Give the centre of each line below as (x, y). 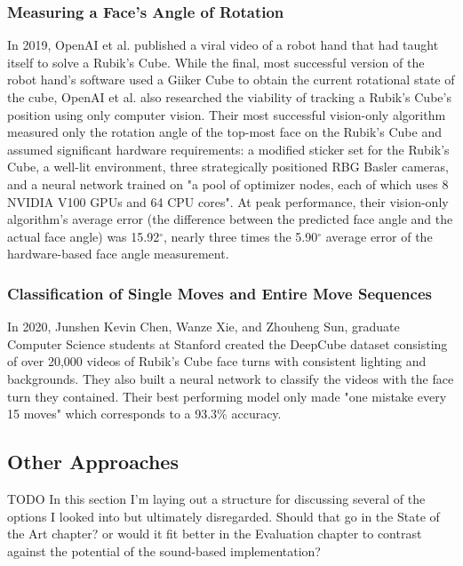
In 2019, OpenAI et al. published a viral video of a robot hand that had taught (223, 45)
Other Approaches (93, 462)
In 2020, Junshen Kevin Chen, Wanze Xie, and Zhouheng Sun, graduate (204, 327)
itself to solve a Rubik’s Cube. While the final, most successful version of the (216, 62)
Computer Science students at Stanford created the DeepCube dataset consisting (228, 343)
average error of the (379, 236)
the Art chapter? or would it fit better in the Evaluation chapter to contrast (215, 534)
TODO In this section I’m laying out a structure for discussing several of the (216, 498)
